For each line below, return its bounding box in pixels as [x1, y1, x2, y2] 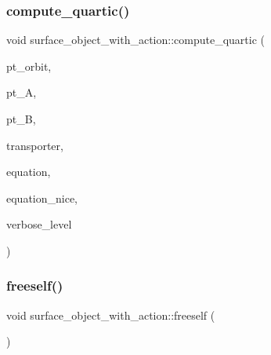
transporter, [6, 137, 63, 153]
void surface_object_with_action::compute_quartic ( [6, 31, 265, 48]
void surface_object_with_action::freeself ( [6, 306, 215, 323]
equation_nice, [6, 189, 78, 206]
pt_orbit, [6, 57, 52, 74]
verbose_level [6, 216, 72, 232]
